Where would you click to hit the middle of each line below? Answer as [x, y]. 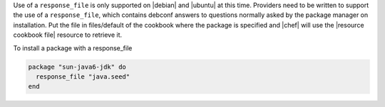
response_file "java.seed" [83, 77]
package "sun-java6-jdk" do [77, 67]
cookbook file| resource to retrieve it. [68, 35]
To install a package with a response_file [73, 48]
